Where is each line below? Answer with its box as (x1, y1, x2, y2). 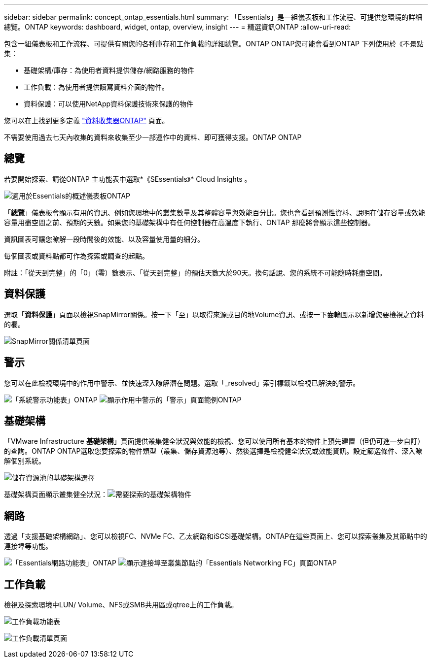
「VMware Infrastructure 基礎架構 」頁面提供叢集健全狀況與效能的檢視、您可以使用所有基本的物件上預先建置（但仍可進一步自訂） (4, 437, 425, 446)
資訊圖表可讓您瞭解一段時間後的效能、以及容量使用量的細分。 (4, 234, 204, 243)
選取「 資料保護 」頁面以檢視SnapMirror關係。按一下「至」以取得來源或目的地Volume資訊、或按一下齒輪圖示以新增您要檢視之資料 (4, 310, 424, 319)
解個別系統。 (4, 457, 45, 465)
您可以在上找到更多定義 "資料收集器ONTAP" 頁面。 (4, 116, 169, 125)
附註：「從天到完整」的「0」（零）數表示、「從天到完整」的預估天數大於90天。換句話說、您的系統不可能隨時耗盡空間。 (4, 268, 387, 277)
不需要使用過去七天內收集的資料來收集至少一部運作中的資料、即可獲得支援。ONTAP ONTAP (4, 133, 302, 141)
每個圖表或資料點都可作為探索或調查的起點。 (4, 251, 149, 260)
